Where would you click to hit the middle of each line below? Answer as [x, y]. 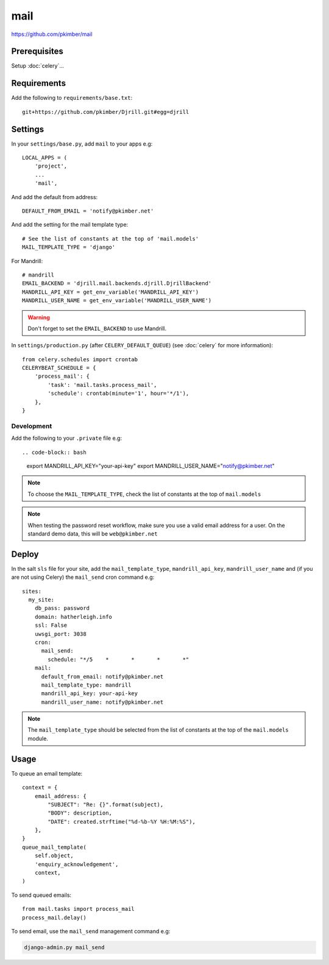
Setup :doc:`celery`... [37, 66]
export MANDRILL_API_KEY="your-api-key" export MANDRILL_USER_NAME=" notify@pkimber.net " [151, 465]
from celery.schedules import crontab [80, 359]
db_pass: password [62, 608]
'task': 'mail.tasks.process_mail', [103, 385]
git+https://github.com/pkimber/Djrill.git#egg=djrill [106, 112]
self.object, [54, 856]
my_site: [41, 599]
